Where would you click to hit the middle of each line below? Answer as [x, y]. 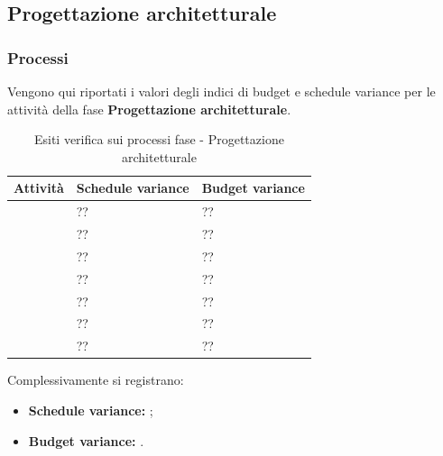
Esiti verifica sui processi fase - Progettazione [159, 139]
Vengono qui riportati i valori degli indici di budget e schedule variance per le [221, 91]
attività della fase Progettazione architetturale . [149, 109]
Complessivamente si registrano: [96, 380]
